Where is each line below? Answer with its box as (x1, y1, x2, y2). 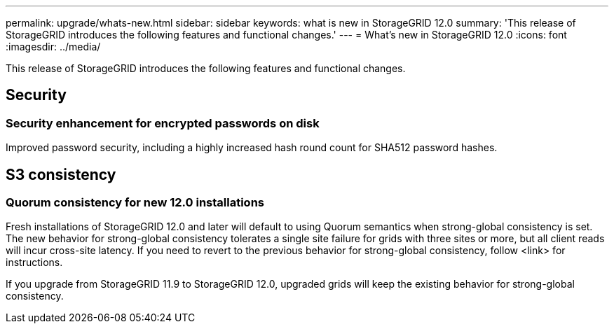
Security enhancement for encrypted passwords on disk (6, 115, 320, 130)
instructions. (6, 256, 63, 269)
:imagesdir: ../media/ (6, 41, 101, 52)
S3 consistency (6, 165, 116, 183)
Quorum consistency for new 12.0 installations (6, 195, 264, 210)
